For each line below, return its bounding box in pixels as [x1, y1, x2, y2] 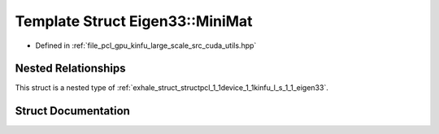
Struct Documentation [15, 104, 130, 118]
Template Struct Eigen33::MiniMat [15, 12, 253, 30]
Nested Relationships [15, 62, 126, 76]
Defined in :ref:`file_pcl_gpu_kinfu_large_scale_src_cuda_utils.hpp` [35, 41, 257, 50]
